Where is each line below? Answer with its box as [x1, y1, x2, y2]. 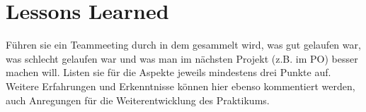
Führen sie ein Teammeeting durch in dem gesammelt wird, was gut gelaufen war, [6, 37, 361, 52]
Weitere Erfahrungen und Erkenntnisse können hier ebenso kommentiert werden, [6, 78, 355, 93]
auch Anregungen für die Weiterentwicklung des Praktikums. [6, 92, 270, 107]
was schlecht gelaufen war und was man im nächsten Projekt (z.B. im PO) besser [6, 51, 358, 66]
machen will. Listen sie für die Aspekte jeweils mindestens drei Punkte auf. [6, 65, 331, 80]
